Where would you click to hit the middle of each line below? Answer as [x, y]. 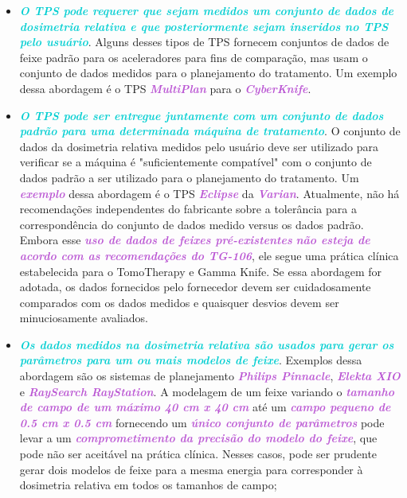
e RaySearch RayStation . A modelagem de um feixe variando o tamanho [207, 391]
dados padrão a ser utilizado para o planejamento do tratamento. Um [189, 177]
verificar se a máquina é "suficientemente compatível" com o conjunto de [196, 162]
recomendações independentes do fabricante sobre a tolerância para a [188, 209]
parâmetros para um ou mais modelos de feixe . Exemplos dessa [191, 360]
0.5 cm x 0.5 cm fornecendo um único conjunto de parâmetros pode [202, 422]
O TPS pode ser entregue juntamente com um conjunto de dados [202, 115]
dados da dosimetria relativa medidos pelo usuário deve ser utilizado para [199, 146]
